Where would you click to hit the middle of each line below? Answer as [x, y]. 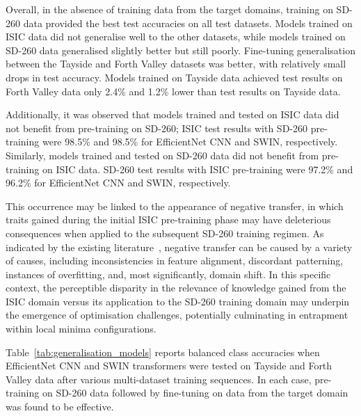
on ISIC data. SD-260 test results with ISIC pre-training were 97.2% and [198, 169]
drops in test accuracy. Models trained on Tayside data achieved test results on [174, 77]
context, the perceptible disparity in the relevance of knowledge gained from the [176, 288]
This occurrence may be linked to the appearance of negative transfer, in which [175, 206]
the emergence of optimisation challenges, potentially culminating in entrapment [177, 315]
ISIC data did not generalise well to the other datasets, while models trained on [176, 37]
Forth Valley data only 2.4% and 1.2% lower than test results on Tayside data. [173, 91]
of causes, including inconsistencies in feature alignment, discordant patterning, [175, 261]
